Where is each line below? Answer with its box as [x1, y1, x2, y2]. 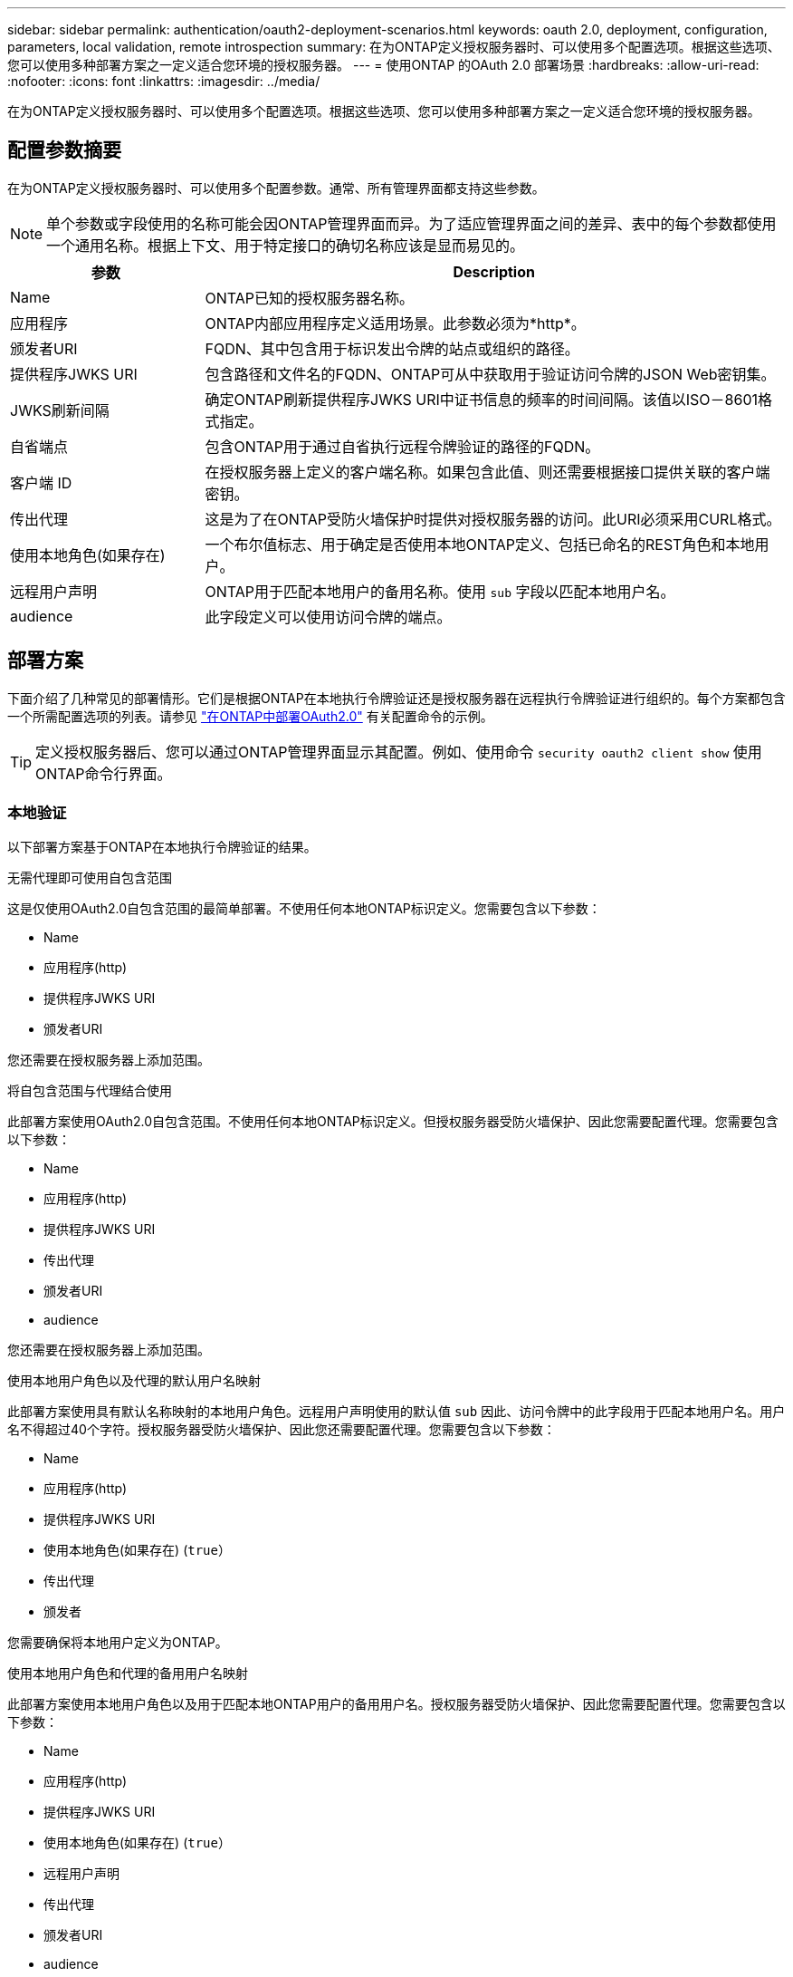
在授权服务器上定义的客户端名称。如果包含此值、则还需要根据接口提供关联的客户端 [205, 462, 770, 481]
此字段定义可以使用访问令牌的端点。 [205, 607, 452, 626]
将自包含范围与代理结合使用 [7, 1083, 172, 1099]
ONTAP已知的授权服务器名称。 [205, 288, 415, 307]
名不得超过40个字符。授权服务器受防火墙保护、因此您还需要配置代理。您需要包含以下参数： [7, 1422, 556, 1438]
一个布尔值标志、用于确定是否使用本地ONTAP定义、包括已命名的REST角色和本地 [205, 535, 755, 554]
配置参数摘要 [7, 139, 121, 162]
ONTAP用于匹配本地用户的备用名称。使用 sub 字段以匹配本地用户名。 [205, 582, 675, 601]
